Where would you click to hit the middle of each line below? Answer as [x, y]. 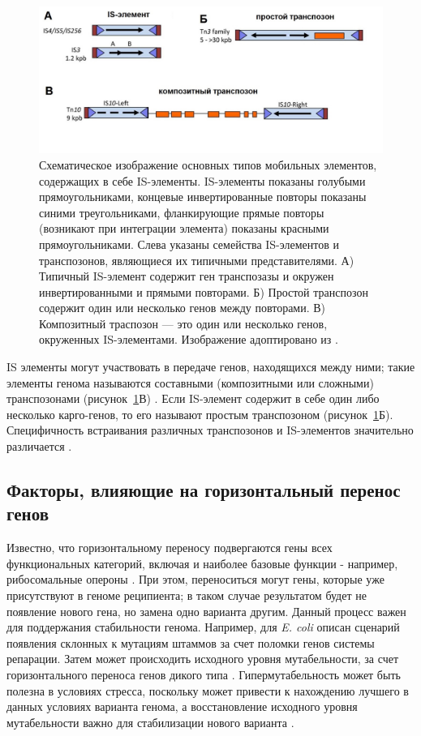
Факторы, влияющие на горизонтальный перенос [204, 490]
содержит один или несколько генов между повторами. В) [183, 308]
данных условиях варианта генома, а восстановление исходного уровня [182, 706]
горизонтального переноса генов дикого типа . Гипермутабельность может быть [204, 674]
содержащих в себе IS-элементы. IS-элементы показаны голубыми [202, 180]
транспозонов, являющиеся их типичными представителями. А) [197, 260]
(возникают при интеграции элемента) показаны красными [184, 228]
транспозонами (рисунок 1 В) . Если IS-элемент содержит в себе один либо [193, 398]
